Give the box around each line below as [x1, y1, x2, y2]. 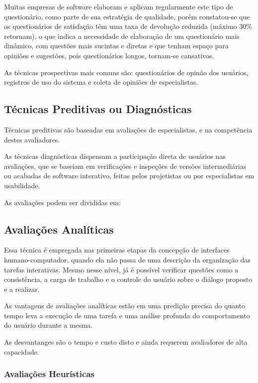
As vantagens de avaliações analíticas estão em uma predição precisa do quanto [4, 300, 246, 311]
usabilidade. [4, 180, 40, 190]
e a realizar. [4, 283, 40, 294]
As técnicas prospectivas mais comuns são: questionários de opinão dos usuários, [4, 67, 249, 77]
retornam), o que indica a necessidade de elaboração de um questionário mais [4, 30, 240, 41]
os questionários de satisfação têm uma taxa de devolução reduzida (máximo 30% [4, 21, 252, 31]
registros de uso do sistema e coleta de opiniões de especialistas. [4, 77, 198, 87]
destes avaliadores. [4, 134, 60, 144]
